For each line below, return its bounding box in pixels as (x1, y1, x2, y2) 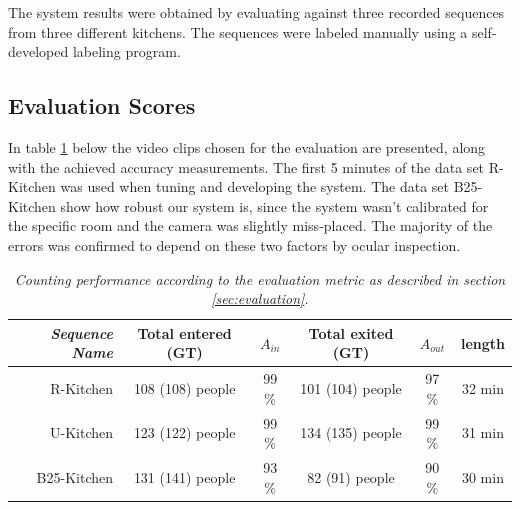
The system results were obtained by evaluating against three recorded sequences (8, 2, 505, 22)
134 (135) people (300, 422, 402, 443)
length (460, 332, 505, 353)
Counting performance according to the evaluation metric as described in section (14, 268, 506, 289)
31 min (461, 422, 504, 443)
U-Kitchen (50, 422, 113, 443)
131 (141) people (133, 466, 236, 487)
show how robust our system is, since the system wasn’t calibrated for (60, 195, 489, 216)
